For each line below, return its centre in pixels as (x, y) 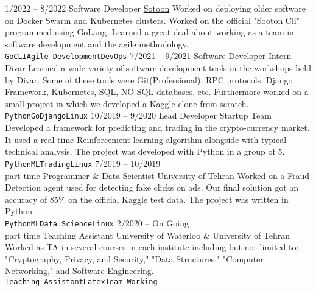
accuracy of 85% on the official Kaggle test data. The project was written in (147, 199)
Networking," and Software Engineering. (79, 271)
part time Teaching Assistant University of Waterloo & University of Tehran (148, 235)
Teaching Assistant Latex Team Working (81, 282)
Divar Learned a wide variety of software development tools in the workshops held (158, 68)
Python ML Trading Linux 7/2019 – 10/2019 (83, 163)
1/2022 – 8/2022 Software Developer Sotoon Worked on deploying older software (156, 8)
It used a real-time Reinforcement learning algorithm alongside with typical (146, 139)
